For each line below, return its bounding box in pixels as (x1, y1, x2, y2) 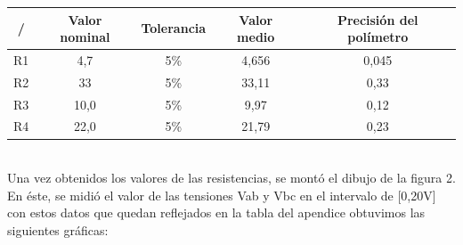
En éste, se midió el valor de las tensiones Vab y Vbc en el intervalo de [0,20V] (7, 185, 436, 204)
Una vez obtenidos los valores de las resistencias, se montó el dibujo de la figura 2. (7, 168, 456, 187)
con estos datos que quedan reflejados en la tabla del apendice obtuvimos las (7, 203, 426, 222)
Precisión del (337, 10, 418, 29)
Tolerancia (141, 19, 207, 37)
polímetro (347, 28, 409, 46)
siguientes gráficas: (7, 220, 109, 239)
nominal (60, 28, 110, 46)
